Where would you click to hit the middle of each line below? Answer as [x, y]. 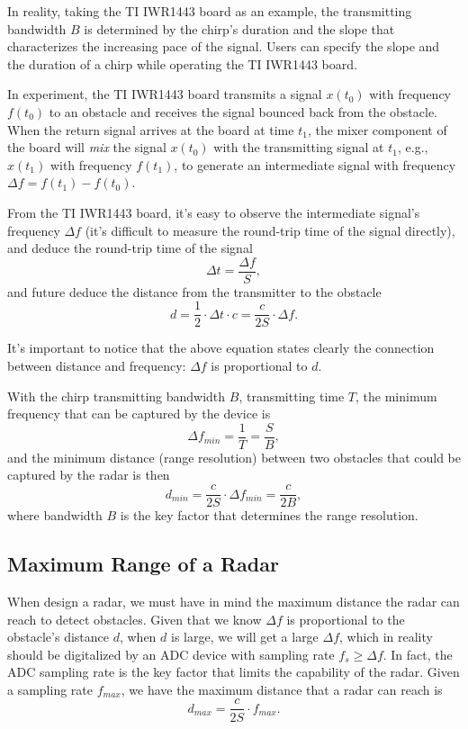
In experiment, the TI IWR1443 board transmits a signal [165, 94]
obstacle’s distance [58, 637]
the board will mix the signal [87, 147]
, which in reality [386, 637]
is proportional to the [346, 619]
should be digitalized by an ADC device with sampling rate [171, 654]
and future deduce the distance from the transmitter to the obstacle [194, 291]
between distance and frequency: [97, 366]
